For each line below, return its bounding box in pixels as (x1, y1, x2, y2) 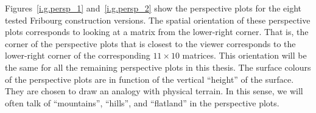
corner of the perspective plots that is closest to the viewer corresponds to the (5, 37, 296, 50)
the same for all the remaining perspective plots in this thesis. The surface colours (5, 60, 311, 73)
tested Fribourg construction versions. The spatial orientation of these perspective (5, 13, 311, 26)
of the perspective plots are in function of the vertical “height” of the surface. (5, 73, 294, 85)
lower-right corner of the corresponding (5, 49, 150, 62)
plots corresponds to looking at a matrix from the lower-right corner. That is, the (5, 25, 309, 38)
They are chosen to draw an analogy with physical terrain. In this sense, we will (5, 85, 303, 97)
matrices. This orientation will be (182, 49, 307, 62)
